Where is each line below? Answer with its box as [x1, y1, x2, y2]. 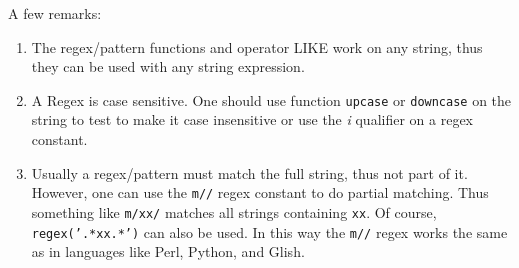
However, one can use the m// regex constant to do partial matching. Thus [31, 182, 489, 203]
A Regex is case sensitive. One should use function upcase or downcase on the [31, 89, 512, 110]
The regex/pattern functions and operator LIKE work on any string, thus [31, 36, 483, 57]
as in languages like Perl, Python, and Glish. [31, 241, 305, 262]
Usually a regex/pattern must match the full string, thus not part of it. [31, 162, 468, 183]
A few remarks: [8, 3, 102, 23]
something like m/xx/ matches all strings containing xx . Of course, [31, 201, 437, 222]
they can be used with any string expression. [31, 56, 305, 77]
